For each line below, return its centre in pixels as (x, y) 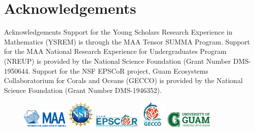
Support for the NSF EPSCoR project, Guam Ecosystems (120, 70)
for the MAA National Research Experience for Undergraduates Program (115, 51)
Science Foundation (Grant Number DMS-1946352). (83, 90)
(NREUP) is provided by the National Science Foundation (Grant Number (118, 61)
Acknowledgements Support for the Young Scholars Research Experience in (118, 32)
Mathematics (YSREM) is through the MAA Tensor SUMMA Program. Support (127, 41)
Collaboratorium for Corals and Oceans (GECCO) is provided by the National (124, 80)
